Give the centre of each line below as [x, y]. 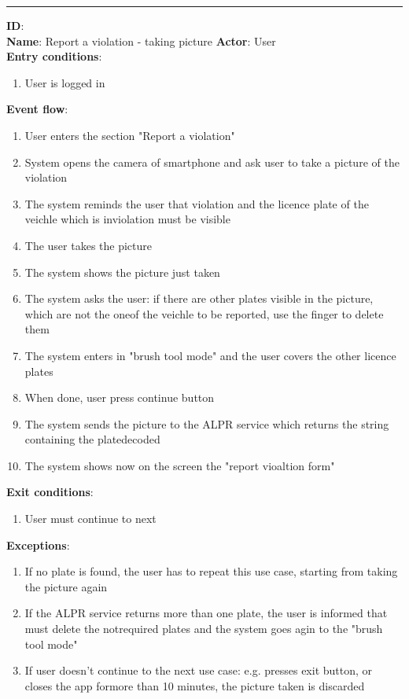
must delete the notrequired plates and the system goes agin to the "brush [204, 629]
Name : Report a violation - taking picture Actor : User [141, 40]
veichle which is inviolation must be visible [127, 219]
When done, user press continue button [120, 397]
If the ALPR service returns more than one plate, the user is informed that [206, 613]
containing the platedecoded [92, 439]
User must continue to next [90, 519]
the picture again [66, 586]
